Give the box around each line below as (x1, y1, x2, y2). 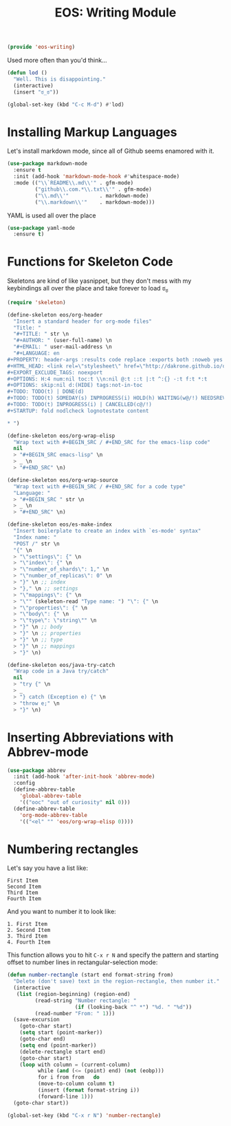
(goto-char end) (19, 1036, 67, 1043)
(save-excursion (13, 1017, 60, 1023)
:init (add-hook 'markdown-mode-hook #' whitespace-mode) (13, 173, 180, 180)
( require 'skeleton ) (7, 299, 67, 306)
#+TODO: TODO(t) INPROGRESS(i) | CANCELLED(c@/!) (7, 401, 153, 408)
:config (13, 780, 36, 787)
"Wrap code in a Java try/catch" (13, 668, 109, 675)
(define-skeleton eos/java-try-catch (7, 661, 115, 668)
